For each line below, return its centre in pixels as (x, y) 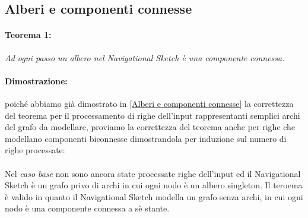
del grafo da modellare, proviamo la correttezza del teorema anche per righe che (150, 127)
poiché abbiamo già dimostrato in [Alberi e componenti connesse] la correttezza (149, 103)
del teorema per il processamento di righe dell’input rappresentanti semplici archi (153, 115)
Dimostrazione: (36, 80)
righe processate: (35, 150)
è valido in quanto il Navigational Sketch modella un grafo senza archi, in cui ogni (154, 196)
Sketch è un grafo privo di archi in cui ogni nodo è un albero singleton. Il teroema (154, 185)
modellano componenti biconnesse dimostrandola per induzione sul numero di (146, 138)
